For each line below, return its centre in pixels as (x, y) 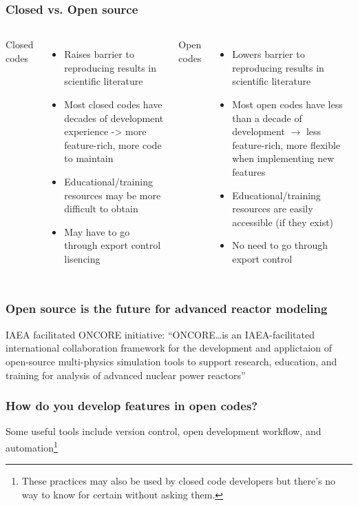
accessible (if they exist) (283, 222)
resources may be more (113, 195)
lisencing (82, 258)
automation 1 (32, 446)
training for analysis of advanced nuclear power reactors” (126, 375)
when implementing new (283, 158)
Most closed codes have (113, 104)
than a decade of (267, 118)
